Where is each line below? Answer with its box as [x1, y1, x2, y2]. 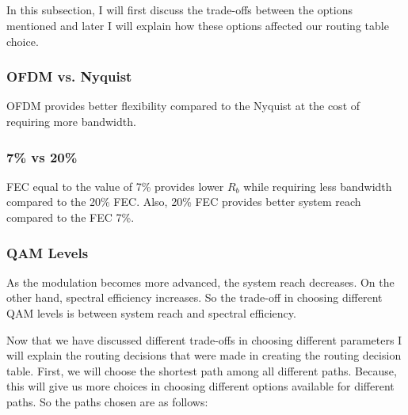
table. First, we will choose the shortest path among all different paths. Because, [6, 362, 397, 379]
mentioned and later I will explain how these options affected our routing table [6, 17, 389, 33]
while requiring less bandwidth [243, 177, 392, 194]
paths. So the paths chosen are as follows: [6, 393, 208, 409]
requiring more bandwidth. [6, 112, 136, 129]
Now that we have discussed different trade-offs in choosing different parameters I [6, 331, 402, 348]
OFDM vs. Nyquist [6, 67, 132, 86]
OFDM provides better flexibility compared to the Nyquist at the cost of [6, 97, 360, 114]
